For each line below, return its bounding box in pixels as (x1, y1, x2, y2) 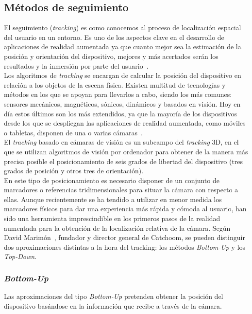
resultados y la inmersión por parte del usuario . (4, 60, 149, 71)
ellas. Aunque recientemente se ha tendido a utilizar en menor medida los (4, 194, 222, 204)
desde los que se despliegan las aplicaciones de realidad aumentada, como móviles (4, 118, 246, 128)
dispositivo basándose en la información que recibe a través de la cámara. (4, 300, 222, 311)
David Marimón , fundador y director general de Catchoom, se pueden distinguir (4, 232, 245, 242)
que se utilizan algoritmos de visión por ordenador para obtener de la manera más (4, 146, 248, 156)
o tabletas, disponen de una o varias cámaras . (4, 127, 143, 137)
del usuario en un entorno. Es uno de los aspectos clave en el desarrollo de (4, 32, 224, 42)
